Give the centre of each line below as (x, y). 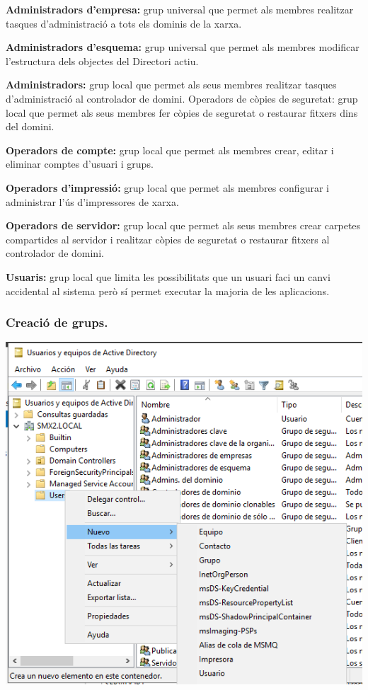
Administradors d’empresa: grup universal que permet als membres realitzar (180, 9)
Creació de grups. (57, 322)
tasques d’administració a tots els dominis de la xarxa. (124, 23)
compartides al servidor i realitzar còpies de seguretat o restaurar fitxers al (168, 239)
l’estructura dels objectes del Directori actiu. (102, 61)
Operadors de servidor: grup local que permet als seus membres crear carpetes (183, 225)
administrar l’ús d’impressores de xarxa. (92, 201)
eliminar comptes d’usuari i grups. (80, 164)
